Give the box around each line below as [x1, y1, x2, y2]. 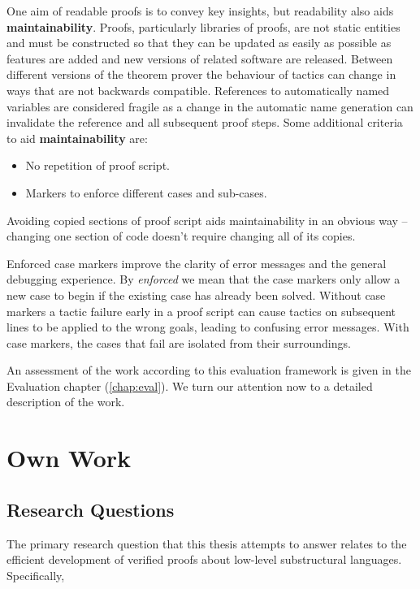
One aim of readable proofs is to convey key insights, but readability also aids [6, 2, 394, 19]
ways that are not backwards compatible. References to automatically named [6, 81, 390, 98]
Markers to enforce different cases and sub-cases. [25, 184, 267, 201]
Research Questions [6, 496, 175, 522]
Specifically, [6, 566, 65, 583]
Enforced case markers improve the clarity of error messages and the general [6, 254, 387, 271]
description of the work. [6, 393, 125, 410]
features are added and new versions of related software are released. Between [6, 50, 393, 67]
